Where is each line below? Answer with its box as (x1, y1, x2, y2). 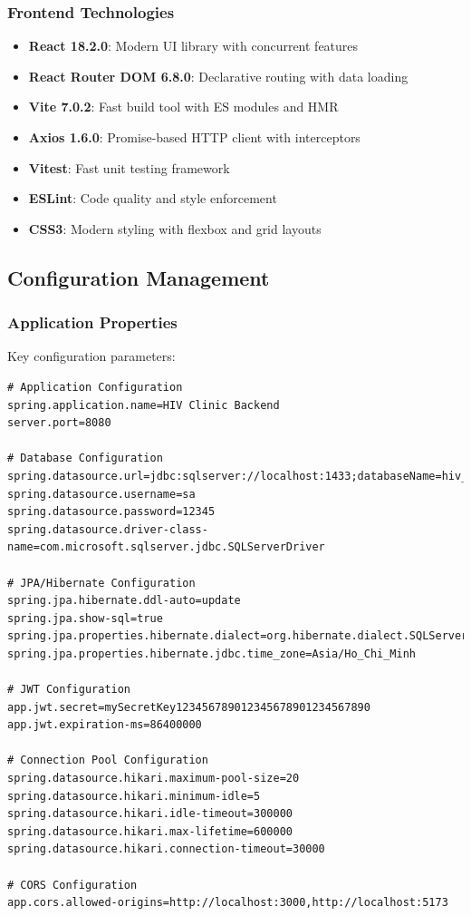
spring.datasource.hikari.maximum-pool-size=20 (7, 772, 300, 785)
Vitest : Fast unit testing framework (28, 158, 230, 177)
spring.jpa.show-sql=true (7, 611, 163, 625)
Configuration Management (7, 263, 270, 291)
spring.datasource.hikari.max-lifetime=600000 (7, 824, 293, 838)
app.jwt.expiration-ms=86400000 (7, 718, 202, 732)
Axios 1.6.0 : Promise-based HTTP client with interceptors (28, 128, 360, 146)
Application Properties (7, 311, 178, 334)
